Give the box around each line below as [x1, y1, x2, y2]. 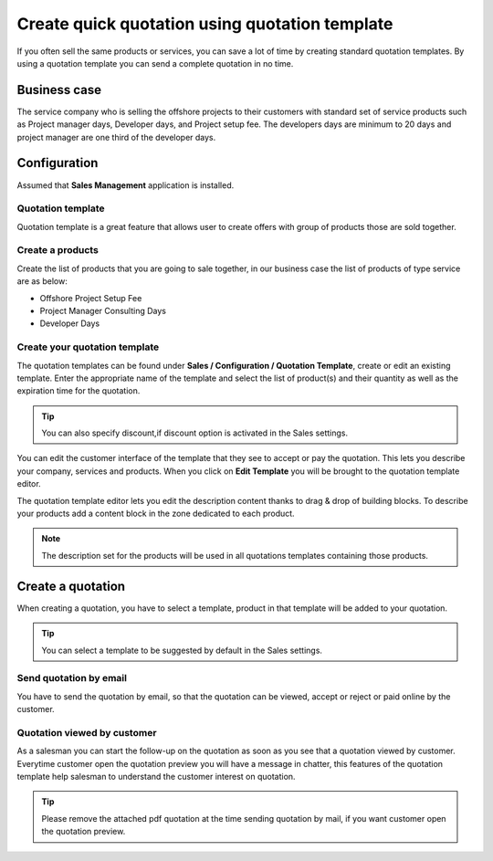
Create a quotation [16, 578, 126, 593]
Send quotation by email [16, 672, 128, 685]
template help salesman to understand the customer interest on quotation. [16, 771, 296, 782]
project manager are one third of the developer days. [16, 131, 216, 142]
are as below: [16, 276, 68, 287]
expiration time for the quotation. [16, 385, 141, 396]
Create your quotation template [16, 341, 160, 353]
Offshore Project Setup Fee [39, 292, 142, 303]
